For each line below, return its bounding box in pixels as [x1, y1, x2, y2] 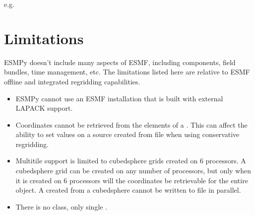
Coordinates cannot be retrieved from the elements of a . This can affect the [15, 119, 248, 130]
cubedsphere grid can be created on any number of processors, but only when [15, 165, 252, 176]
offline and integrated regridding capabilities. [4, 76, 140, 86]
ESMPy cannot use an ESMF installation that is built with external [15, 93, 223, 103]
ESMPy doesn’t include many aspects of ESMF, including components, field [4, 57, 236, 67]
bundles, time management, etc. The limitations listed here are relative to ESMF [4, 67, 250, 77]
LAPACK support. [15, 103, 73, 113]
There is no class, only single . [15, 201, 108, 212]
